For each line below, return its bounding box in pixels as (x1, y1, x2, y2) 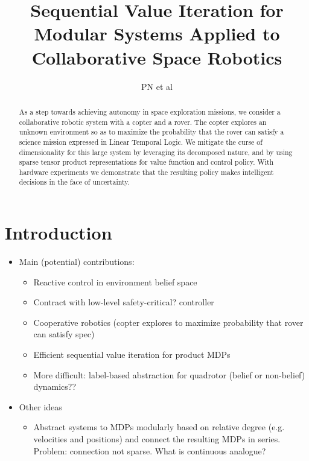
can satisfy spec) (33, 328, 95, 340)
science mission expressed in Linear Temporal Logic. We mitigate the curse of (19, 136, 263, 147)
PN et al (141, 80, 173, 92)
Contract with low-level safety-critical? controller (33, 296, 214, 308)
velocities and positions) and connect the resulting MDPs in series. (33, 433, 281, 445)
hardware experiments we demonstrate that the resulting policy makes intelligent (19, 167, 274, 177)
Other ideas (19, 400, 62, 413)
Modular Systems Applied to (34, 21, 280, 46)
